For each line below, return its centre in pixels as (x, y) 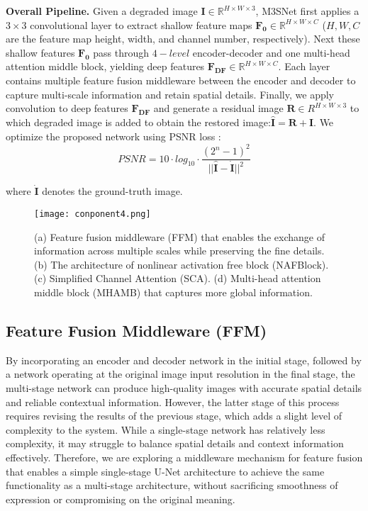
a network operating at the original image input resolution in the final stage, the (180, 374)
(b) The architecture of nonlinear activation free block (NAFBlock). (182, 264)
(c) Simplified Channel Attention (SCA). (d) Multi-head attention (178, 278)
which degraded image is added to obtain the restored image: (138, 122)
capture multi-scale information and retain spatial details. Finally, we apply (170, 94)
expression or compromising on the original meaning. (121, 499)
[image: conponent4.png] (93, 214)
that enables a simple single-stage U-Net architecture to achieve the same (165, 471)
